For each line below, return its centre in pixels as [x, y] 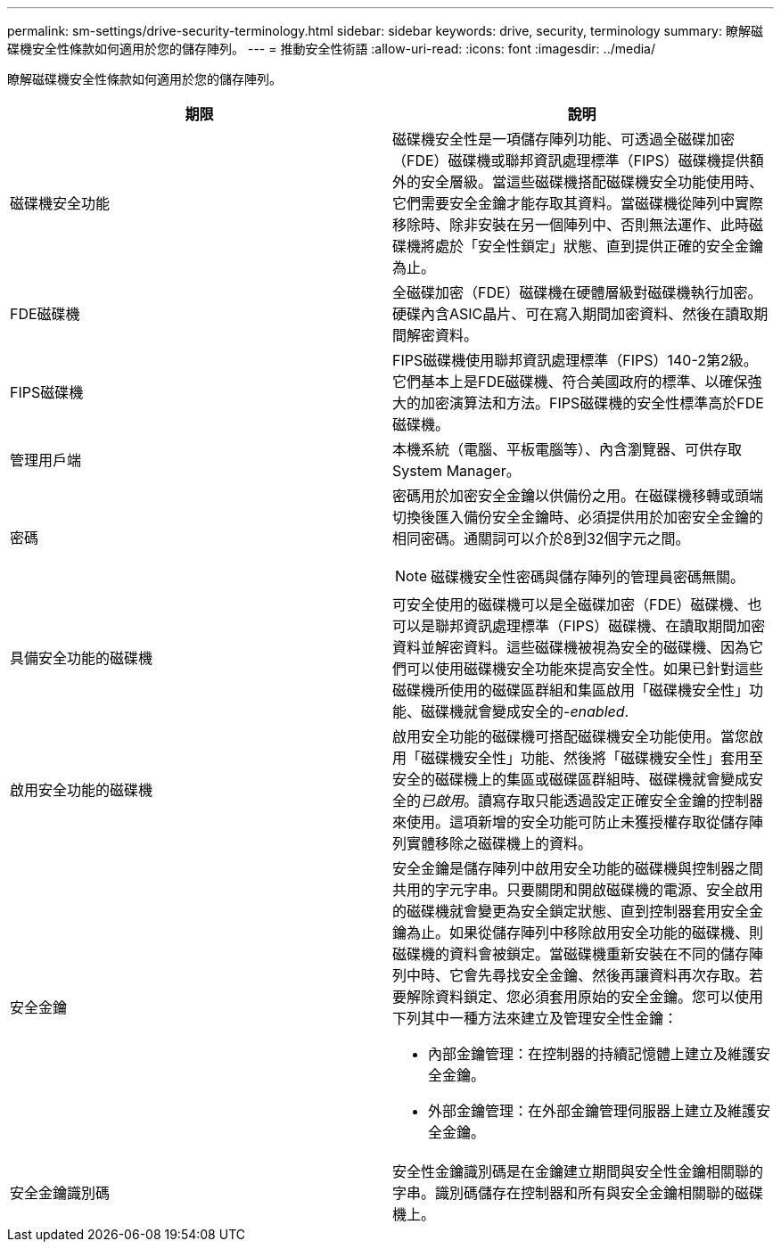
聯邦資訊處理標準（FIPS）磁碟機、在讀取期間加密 [600, 626]
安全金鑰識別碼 [60, 1193]
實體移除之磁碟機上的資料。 [500, 843]
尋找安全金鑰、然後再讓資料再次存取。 [621, 975]
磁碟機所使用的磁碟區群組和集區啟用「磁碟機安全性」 [571, 690]
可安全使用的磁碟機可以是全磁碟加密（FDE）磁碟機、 [570, 604]
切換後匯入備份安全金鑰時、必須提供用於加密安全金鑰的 [578, 517]
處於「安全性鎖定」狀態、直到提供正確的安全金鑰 [600, 246]
